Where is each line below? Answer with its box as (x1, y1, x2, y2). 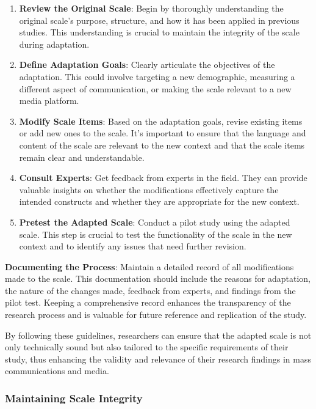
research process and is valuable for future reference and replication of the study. (5, 308, 307, 321)
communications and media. (5, 364, 109, 377)
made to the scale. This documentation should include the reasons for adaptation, (5, 272, 311, 285)
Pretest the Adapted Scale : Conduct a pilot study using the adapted (19, 215, 290, 228)
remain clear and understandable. (19, 150, 145, 163)
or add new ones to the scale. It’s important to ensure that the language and (19, 127, 306, 139)
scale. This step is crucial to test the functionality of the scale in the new (19, 227, 292, 240)
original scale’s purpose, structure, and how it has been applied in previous (19, 13, 300, 26)
